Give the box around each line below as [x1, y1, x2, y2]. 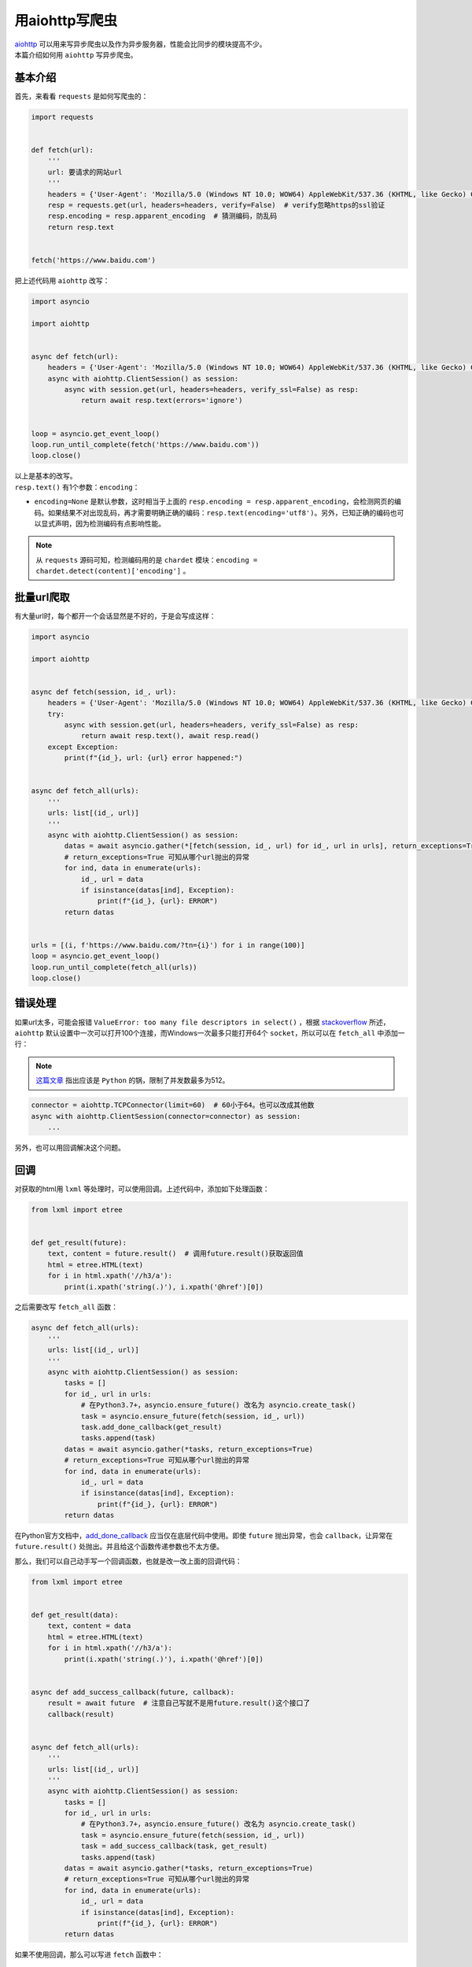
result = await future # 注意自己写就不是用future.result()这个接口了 [47, 1699, 311, 1707]
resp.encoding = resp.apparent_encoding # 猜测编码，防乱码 [47, 212, 278, 220]
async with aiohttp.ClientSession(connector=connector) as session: [31, 1112, 301, 1120]
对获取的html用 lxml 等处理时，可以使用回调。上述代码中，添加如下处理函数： [14, 1184, 271, 1194]
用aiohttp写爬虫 [14, 12, 118, 29]
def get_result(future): [31, 1238, 127, 1247]
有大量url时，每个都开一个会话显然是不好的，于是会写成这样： [14, 611, 216, 621]
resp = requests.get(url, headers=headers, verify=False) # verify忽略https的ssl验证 [47, 201, 385, 209]
